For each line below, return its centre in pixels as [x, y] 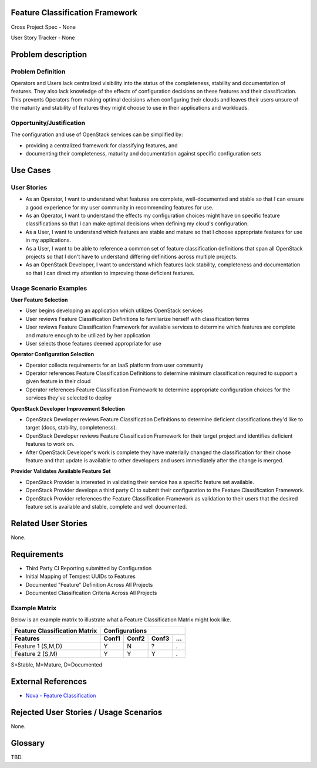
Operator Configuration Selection [53, 354]
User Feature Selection [39, 300]
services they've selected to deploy [68, 398]
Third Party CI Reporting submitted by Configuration [89, 568]
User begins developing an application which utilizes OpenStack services [114, 310]
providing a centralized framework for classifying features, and [102, 145]
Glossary [28, 743]
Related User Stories [49, 523]
